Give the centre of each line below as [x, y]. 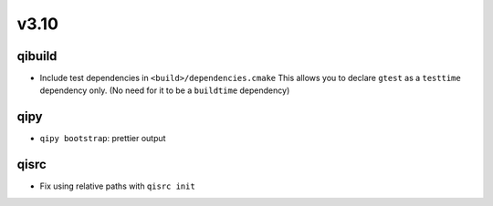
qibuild [37, 56]
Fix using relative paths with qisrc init [117, 186]
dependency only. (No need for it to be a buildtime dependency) [165, 90]
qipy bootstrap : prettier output [103, 139]
